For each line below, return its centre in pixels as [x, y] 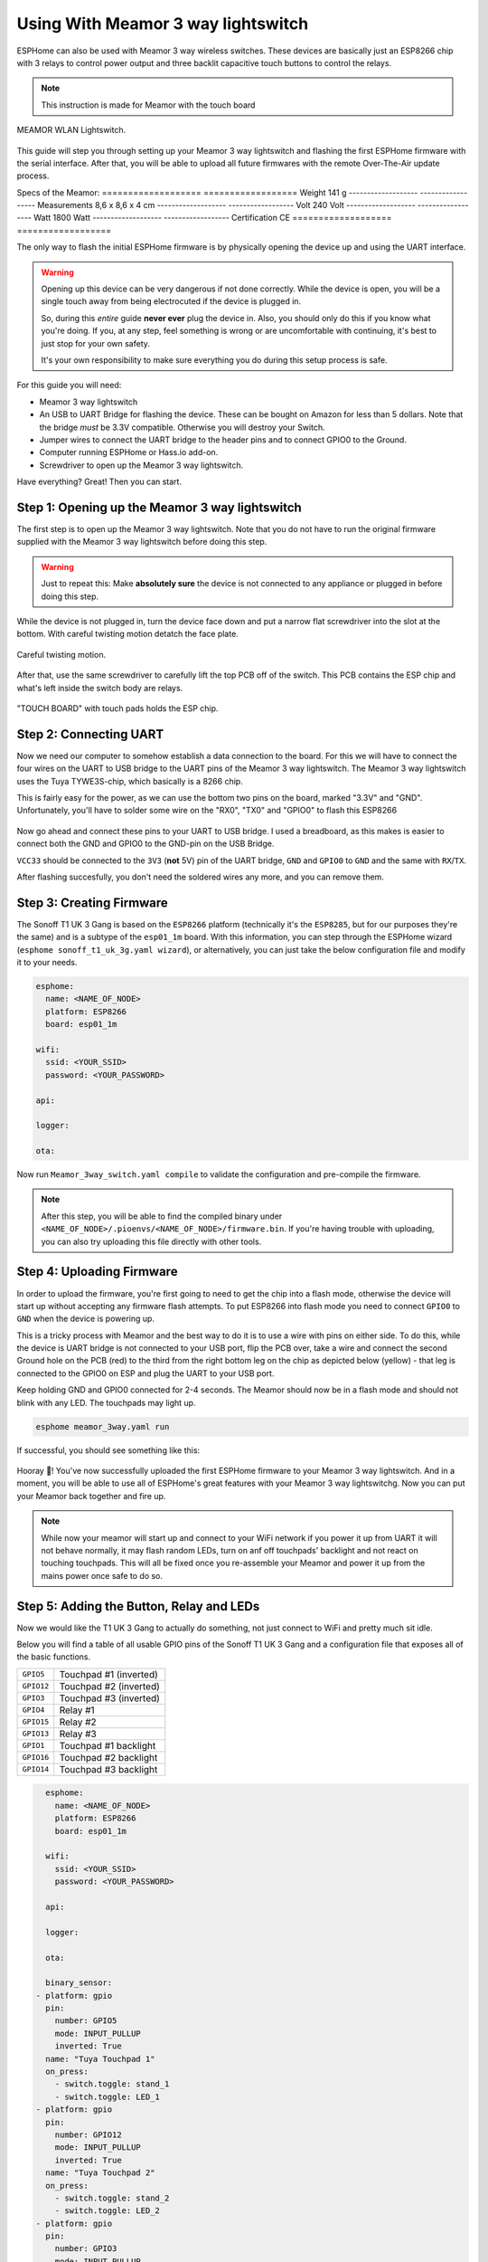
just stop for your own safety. [96, 343]
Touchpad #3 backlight [108, 1769]
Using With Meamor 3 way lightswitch [163, 24]
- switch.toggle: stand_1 [112, 2084]
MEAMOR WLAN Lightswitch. [71, 130]
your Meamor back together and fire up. [91, 1496]
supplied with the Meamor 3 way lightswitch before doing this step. [142, 542]
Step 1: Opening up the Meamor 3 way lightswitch [159, 507]
